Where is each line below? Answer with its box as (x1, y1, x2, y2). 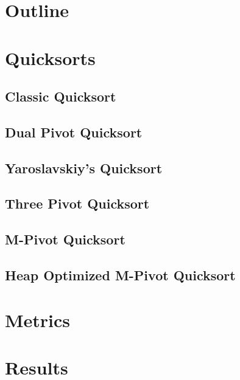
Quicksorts (5, 45, 96, 70)
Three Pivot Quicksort (5, 194, 150, 213)
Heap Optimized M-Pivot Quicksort (5, 266, 236, 285)
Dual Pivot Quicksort (5, 122, 143, 141)
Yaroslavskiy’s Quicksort (5, 158, 163, 177)
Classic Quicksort (5, 87, 116, 106)
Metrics (5, 307, 71, 332)
